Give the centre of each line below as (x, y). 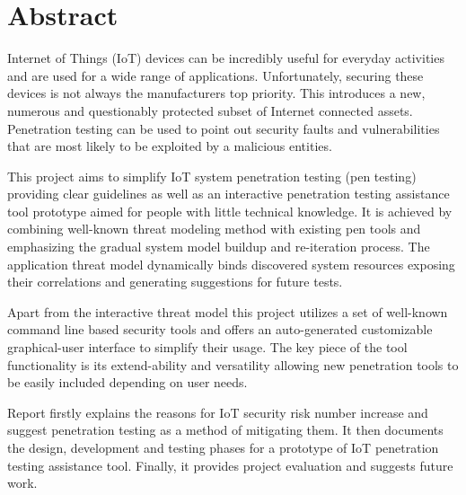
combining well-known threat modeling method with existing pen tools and (214, 229)
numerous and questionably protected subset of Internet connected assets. (210, 110)
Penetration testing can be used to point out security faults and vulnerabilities (224, 128)
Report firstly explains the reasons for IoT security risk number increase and (218, 412)
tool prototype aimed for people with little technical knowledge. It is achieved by (230, 211)
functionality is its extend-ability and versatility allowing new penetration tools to (233, 364)
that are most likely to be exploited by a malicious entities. (170, 146)
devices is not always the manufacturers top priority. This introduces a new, (216, 93)
